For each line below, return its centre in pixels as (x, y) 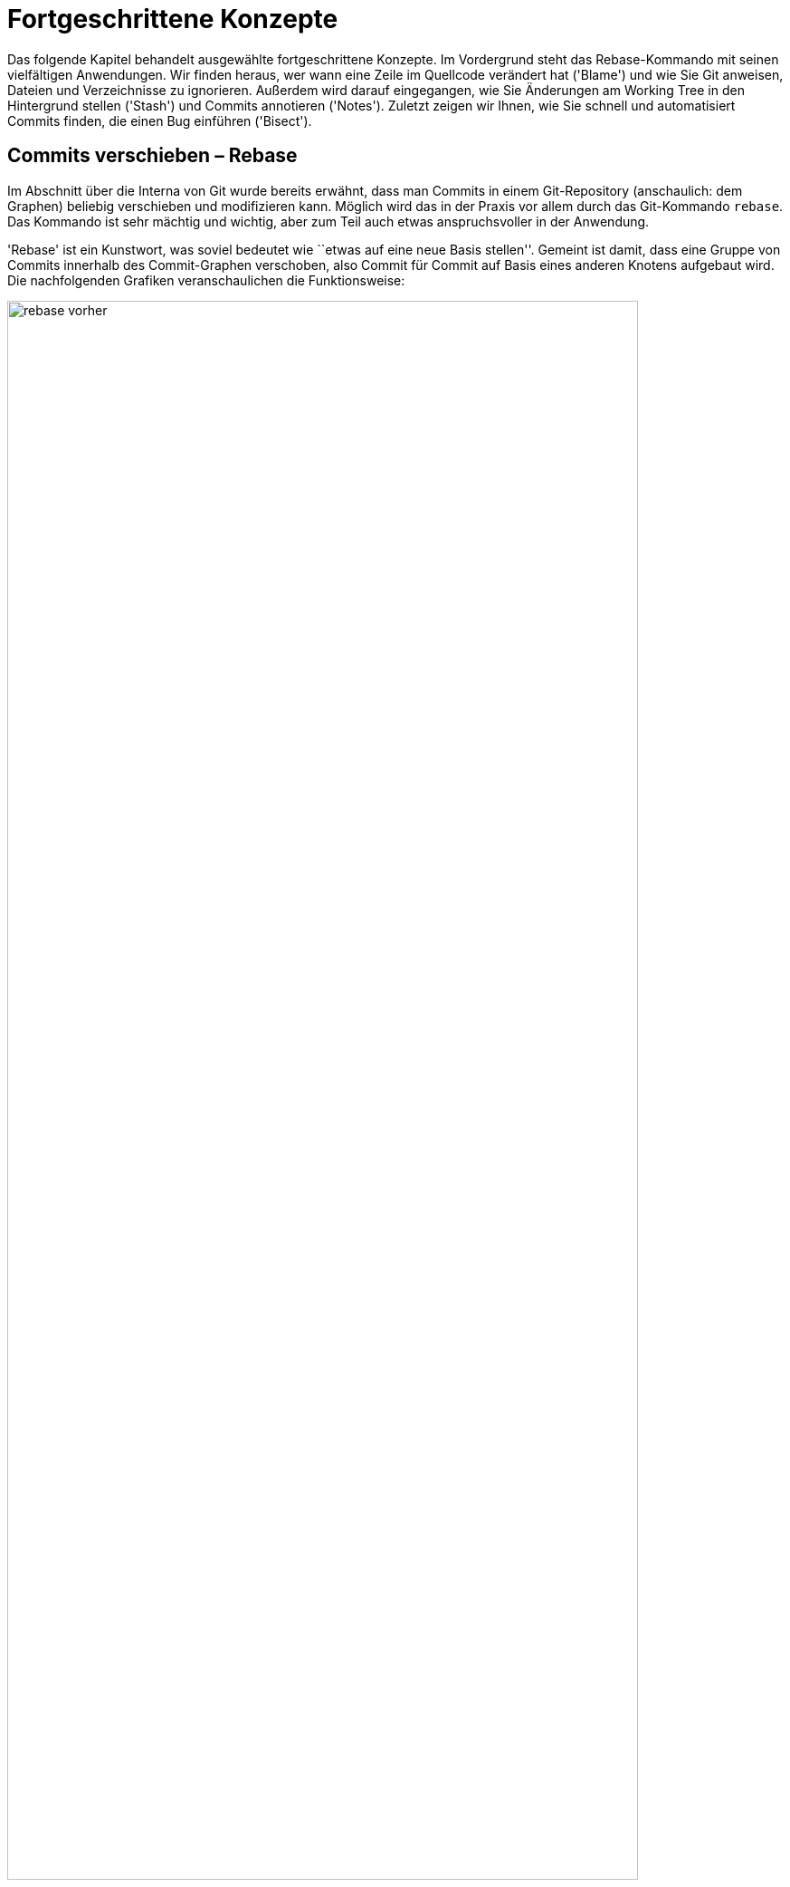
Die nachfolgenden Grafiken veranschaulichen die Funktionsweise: (206, 280)
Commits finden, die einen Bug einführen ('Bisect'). (160, 120)
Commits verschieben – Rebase (152, 156)
